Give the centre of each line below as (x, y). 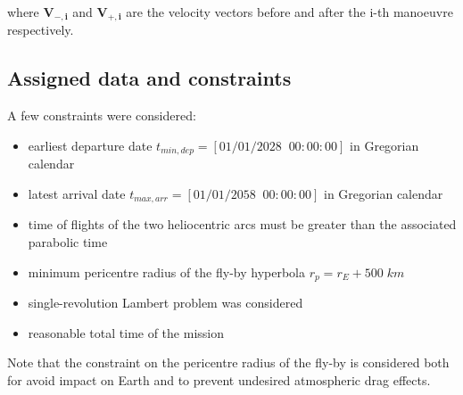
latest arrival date (77, 193)
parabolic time (68, 241)
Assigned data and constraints (149, 78)
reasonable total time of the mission (126, 332)
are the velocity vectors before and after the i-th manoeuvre (289, 12)
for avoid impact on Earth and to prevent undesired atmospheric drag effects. (219, 379)
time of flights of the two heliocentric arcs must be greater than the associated (242, 224)
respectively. (41, 30)
